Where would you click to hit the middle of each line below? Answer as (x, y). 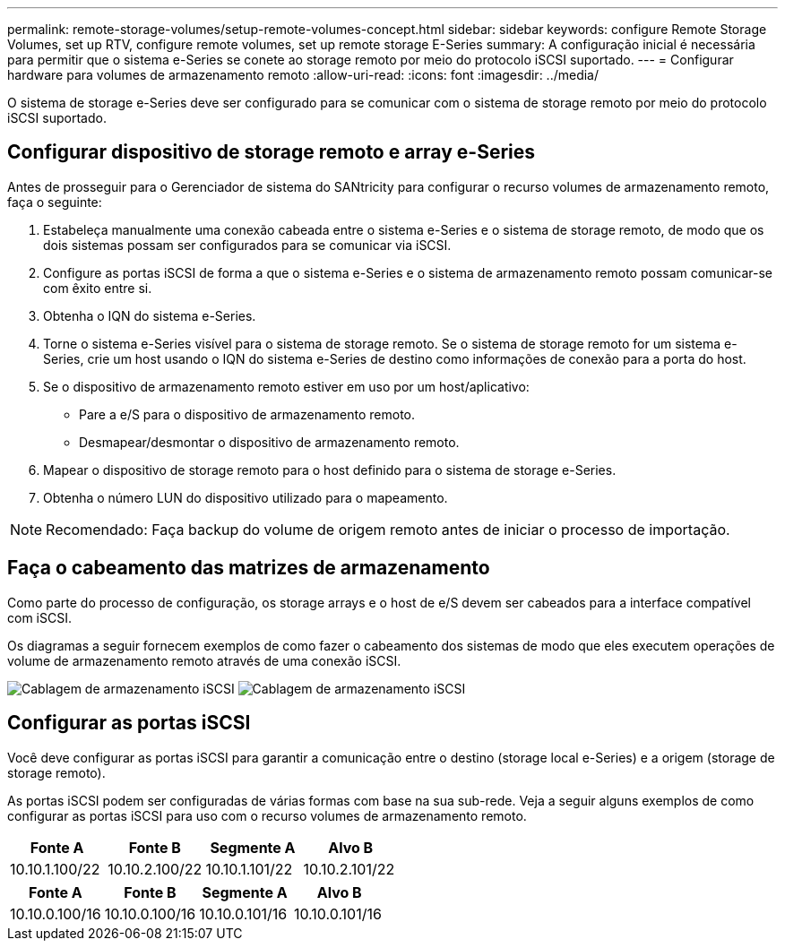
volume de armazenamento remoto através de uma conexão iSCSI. (204, 660)
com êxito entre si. (98, 288)
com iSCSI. (39, 617)
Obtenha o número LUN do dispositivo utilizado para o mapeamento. (246, 497)
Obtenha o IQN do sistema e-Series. (150, 315)
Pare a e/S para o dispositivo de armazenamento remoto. (247, 414)
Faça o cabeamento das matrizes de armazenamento (249, 568)
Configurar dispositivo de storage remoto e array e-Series (272, 152)
